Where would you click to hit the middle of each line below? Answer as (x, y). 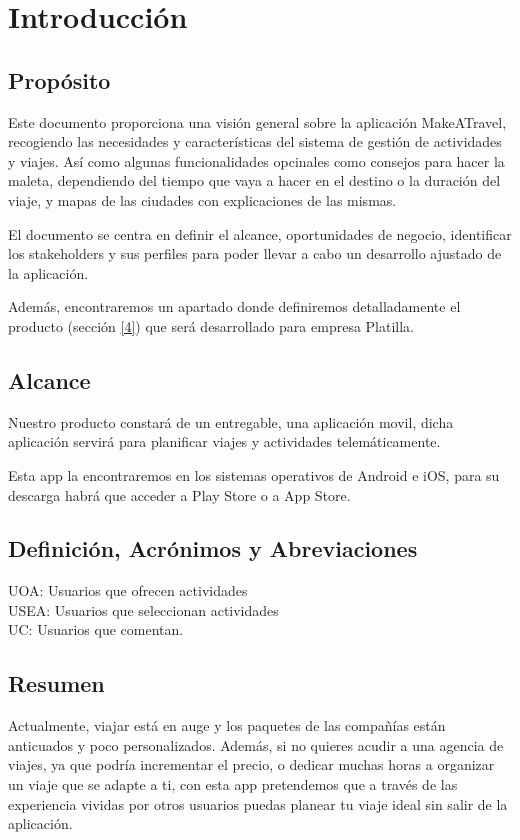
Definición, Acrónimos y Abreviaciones (213, 548)
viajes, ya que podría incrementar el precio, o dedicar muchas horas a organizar (251, 764)
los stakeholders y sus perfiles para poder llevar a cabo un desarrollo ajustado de (255, 253)
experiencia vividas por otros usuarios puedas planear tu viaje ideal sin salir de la (258, 803)
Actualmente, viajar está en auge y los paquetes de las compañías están (227, 725)
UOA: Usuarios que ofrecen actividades (128, 590)
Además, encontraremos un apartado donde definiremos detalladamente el (234, 306)
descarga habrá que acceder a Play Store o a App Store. (179, 494)
